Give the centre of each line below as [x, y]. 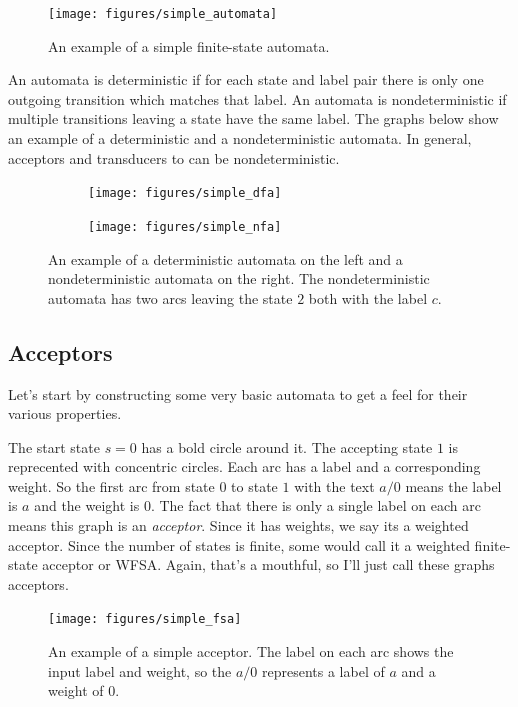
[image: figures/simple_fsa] [145, 619]
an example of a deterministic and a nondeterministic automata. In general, [240, 138]
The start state [54, 446]
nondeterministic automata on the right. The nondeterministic [239, 278]
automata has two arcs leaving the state [170, 297]
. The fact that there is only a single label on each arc [315, 505]
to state [254, 485]
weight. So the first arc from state [111, 485]
